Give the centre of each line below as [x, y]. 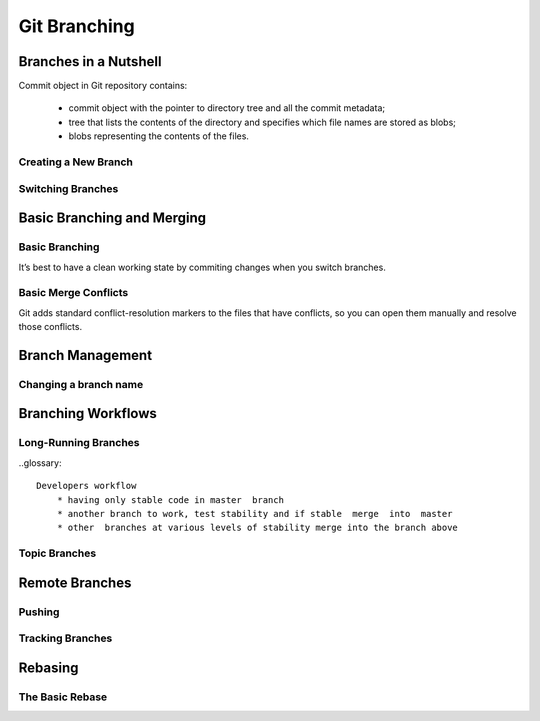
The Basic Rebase [63, 697]
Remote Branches [75, 582]
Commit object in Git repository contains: [103, 86]
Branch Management [85, 355]
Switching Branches [68, 188]
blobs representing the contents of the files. [159, 136]
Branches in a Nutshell [90, 61]
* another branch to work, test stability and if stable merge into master [254, 513]
